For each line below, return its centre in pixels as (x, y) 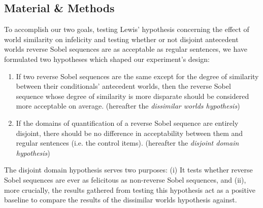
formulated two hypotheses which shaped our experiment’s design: (107, 59)
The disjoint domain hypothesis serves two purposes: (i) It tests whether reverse (128, 170)
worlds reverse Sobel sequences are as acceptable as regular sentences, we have (126, 49)
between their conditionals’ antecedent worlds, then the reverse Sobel (123, 86)
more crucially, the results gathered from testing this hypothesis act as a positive (130, 189)
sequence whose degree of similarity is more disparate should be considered (133, 96)
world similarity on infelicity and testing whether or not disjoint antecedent (121, 39)
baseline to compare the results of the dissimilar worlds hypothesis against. (121, 200)
